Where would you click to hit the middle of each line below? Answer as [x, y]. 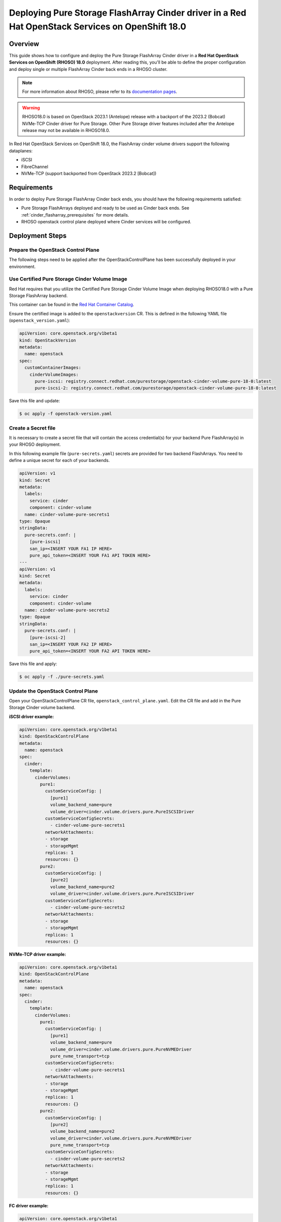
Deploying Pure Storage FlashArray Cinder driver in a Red [128, 13]
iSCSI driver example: [31, 717]
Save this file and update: [35, 401]
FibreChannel [35, 167]
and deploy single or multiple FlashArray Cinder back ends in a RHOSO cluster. [88, 69]
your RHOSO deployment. [35, 444]
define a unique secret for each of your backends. [59, 460]
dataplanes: [21, 151]
